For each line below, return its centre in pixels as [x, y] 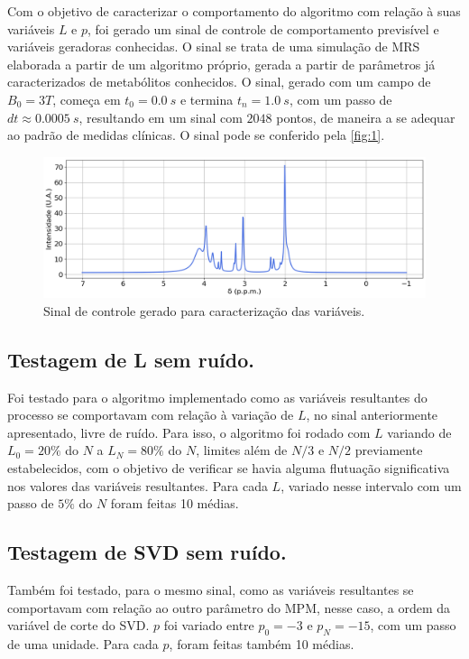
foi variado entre [209, 625]
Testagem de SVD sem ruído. [147, 552]
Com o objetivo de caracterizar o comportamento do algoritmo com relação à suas [234, 11]
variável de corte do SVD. [78, 625]
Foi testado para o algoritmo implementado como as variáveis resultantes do [217, 397]
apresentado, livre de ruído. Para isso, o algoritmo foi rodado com [189, 432]
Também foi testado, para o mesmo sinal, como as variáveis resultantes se [211, 590]
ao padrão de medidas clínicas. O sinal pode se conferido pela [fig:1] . [196, 135]
